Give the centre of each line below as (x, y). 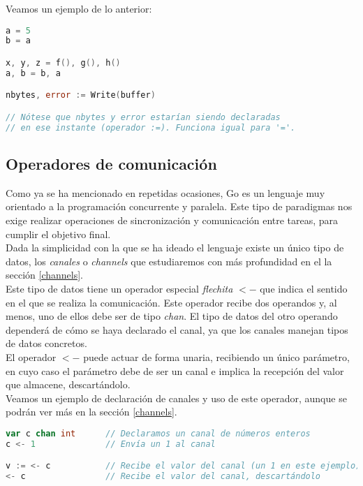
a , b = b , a (33, 73)
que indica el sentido (304, 289)
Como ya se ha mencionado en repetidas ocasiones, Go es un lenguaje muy (165, 192)
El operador (31, 357)
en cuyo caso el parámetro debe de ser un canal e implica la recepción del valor (175, 370)
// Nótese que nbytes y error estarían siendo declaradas (143, 117)
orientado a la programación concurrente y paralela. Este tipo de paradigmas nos (179, 206)
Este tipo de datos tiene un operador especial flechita (119, 289)
